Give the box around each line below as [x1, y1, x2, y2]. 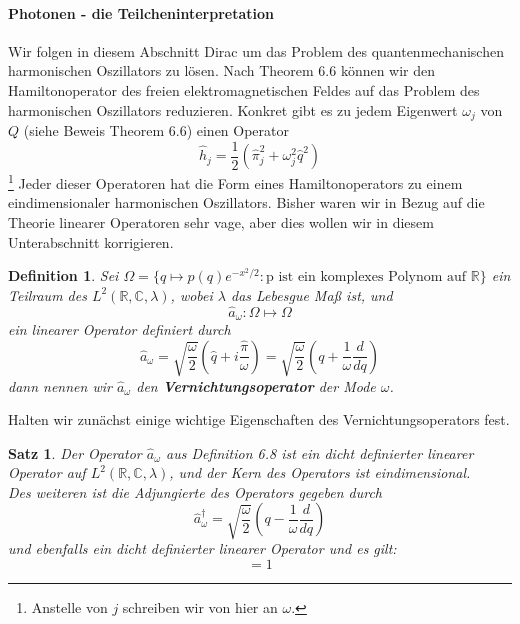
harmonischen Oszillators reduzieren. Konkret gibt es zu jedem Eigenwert [8, 99, 458, 120]
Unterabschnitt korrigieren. [8, 231, 174, 252]
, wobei [170, 284, 213, 305]
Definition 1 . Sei [8, 265, 119, 286]
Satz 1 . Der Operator [8, 442, 142, 463]
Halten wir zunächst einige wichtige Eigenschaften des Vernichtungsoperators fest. [8, 409, 510, 430]
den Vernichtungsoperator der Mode [136, 375, 376, 396]
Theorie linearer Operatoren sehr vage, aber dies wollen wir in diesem [8, 211, 434, 232]
